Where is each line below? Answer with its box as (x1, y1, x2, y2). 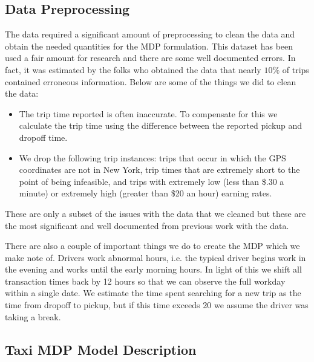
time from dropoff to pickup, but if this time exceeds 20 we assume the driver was (5, 299, 309, 311)
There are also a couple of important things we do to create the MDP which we (5, 239, 300, 252)
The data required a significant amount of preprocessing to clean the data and (5, 28, 295, 40)
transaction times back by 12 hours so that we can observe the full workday (5, 274, 286, 287)
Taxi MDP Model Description (5, 340, 197, 358)
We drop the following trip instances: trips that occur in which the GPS (19, 151, 286, 164)
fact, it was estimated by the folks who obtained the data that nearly (5, 63, 261, 76)
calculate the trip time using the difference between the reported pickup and (19, 119, 303, 132)
